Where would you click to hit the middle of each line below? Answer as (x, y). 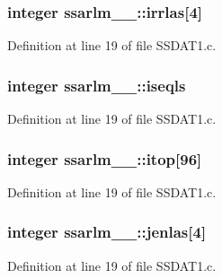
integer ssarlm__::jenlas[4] (107, 232)
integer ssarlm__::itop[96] (105, 158)
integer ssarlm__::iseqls (97, 85)
